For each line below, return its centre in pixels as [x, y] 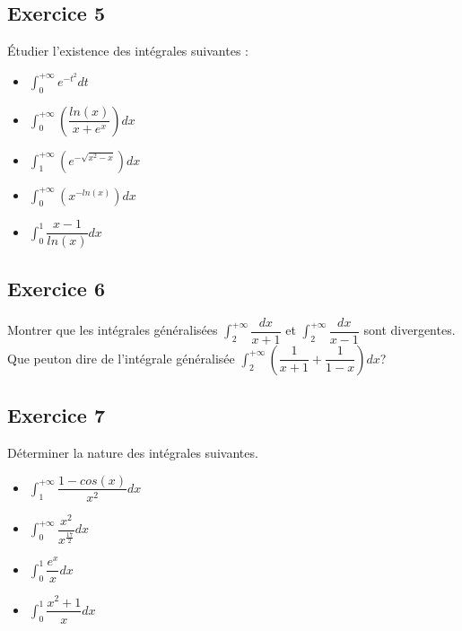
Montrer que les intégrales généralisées [113, 330]
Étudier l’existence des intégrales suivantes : [128, 51]
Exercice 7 [56, 415]
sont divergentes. [410, 330]
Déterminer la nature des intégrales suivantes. [133, 452]
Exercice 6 [56, 288]
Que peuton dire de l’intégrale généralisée [121, 358]
